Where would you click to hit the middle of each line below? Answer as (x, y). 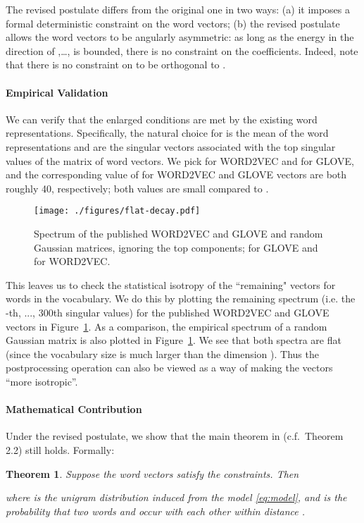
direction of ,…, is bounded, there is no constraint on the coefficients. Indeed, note (182, 50)
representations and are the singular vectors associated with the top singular (171, 146)
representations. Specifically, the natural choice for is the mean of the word (167, 133)
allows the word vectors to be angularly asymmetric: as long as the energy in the (180, 37)
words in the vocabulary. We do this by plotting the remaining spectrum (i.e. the (181, 299)
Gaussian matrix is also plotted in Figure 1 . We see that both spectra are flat (174, 340)
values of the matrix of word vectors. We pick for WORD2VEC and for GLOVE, (180, 160)
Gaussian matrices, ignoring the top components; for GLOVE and (176, 247)
